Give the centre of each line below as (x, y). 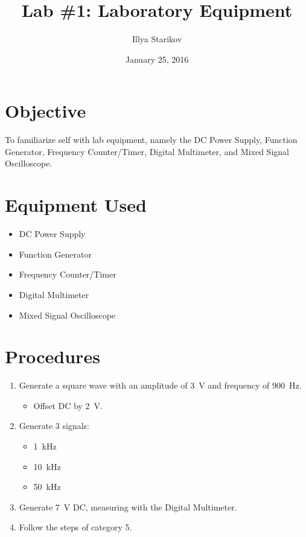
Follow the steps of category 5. (75, 527)
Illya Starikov (157, 39)
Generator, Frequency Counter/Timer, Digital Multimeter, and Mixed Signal (147, 151)
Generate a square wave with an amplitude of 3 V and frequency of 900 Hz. (160, 385)
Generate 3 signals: (54, 426)
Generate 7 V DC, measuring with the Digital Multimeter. (128, 507)
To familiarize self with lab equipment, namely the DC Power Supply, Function (151, 140)
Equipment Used (76, 205)
